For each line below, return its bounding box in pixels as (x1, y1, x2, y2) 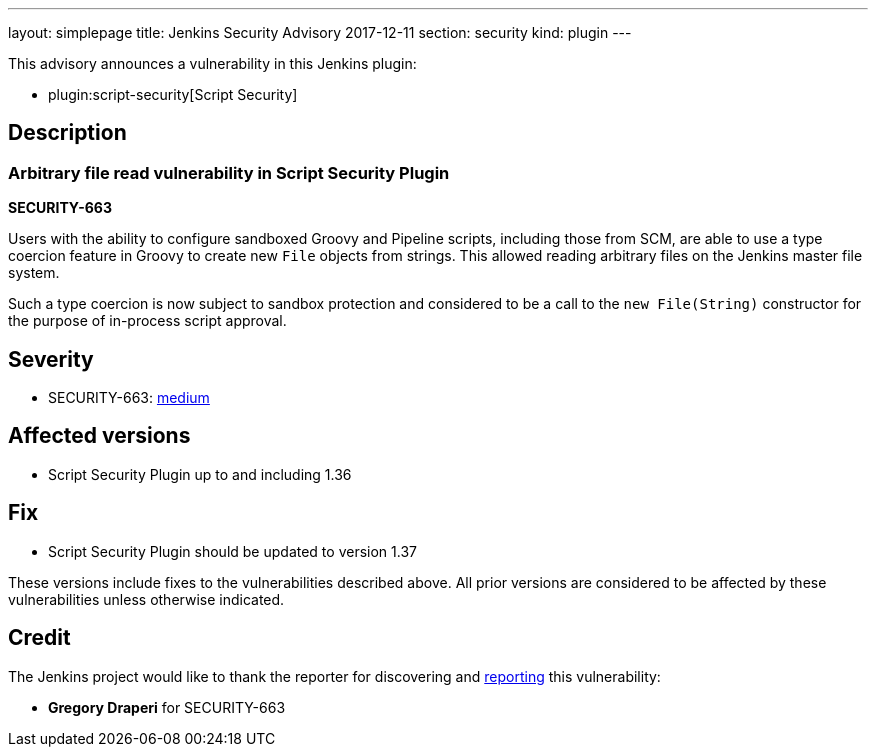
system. (8, 264, 60, 282)
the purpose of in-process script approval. (8, 312, 287, 330)
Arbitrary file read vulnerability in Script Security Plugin (8, 162, 450, 183)
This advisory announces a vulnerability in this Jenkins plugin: (8, 55, 417, 72)
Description (8, 120, 127, 146)
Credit (8, 625, 71, 651)
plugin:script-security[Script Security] (48, 86, 298, 103)
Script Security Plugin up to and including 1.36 (48, 465, 352, 483)
